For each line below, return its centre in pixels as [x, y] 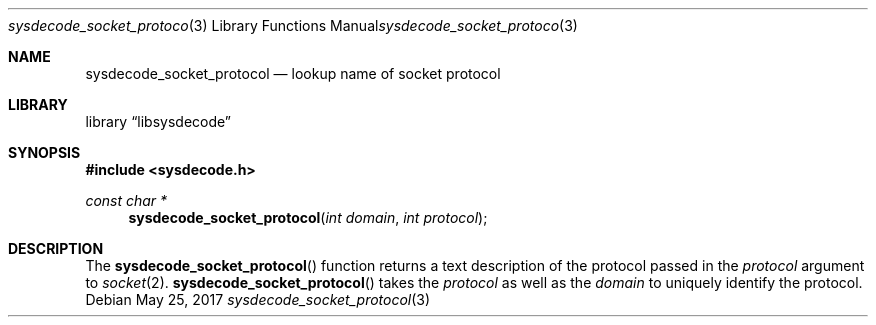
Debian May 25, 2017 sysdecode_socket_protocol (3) [258, 299]
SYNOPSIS [44, 152]
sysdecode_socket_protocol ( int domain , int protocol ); [308, 217]
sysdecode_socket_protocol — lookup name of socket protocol [293, 73]
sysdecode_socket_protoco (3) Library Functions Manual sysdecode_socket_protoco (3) [293, 25]
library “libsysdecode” [158, 121]
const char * [126, 200]
